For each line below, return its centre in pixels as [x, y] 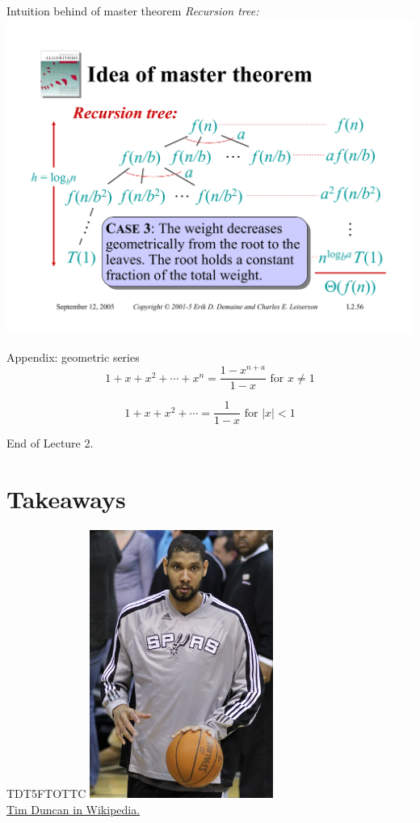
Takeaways [66, 499]
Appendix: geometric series [73, 356]
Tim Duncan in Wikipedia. [73, 809]
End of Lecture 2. [50, 443]
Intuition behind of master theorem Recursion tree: [133, 11]
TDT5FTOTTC [46, 793]
